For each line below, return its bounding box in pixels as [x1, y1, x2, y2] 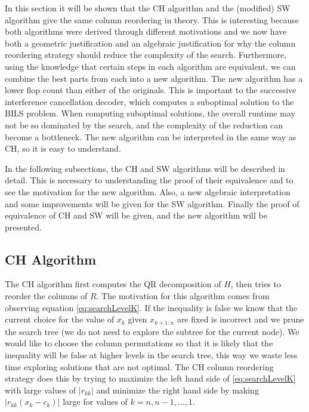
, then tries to [230, 278, 281, 290]
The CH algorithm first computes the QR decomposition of [5, 278, 221, 290]
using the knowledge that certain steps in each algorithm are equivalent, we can [5, 60, 296, 72]
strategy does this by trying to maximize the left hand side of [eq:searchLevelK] [5, 372, 296, 385]
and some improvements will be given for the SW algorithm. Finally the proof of [5, 197, 299, 210]
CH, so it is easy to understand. [5, 142, 121, 155]
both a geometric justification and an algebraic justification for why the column [5, 36, 296, 49]
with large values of [5, 383, 76, 396]
